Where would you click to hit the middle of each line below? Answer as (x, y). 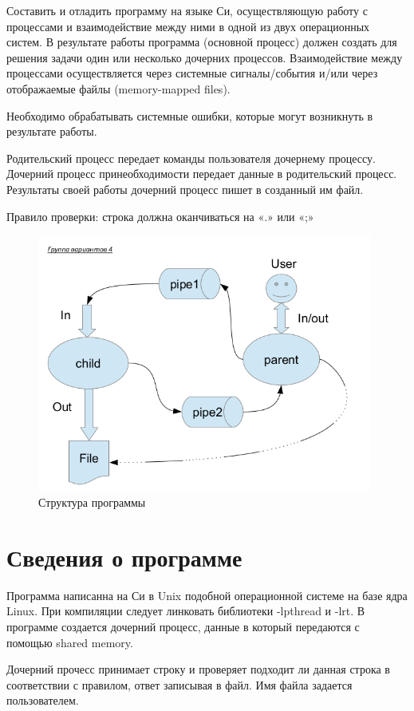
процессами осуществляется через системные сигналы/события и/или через (192, 73)
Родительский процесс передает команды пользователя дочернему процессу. (191, 158)
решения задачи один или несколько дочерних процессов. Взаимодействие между (205, 57)
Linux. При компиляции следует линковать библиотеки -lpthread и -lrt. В (186, 611)
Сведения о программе (124, 557)
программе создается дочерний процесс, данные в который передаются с (183, 626)
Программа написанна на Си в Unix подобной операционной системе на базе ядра (207, 595)
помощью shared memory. (70, 642)
